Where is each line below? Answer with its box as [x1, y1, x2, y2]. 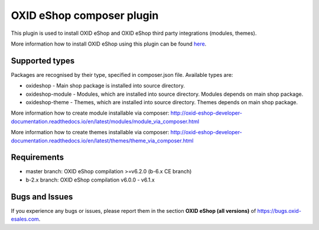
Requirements [11, 153, 64, 163]
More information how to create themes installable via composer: [11, 129, 170, 136]
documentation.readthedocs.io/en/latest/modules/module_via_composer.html [11, 118, 200, 125]
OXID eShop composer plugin [11, 9, 159, 22]
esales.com [11, 216, 40, 223]
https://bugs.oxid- [257, 207, 301, 214]
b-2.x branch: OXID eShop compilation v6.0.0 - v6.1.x [25, 176, 155, 183]
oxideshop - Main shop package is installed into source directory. [25, 82, 185, 89]
